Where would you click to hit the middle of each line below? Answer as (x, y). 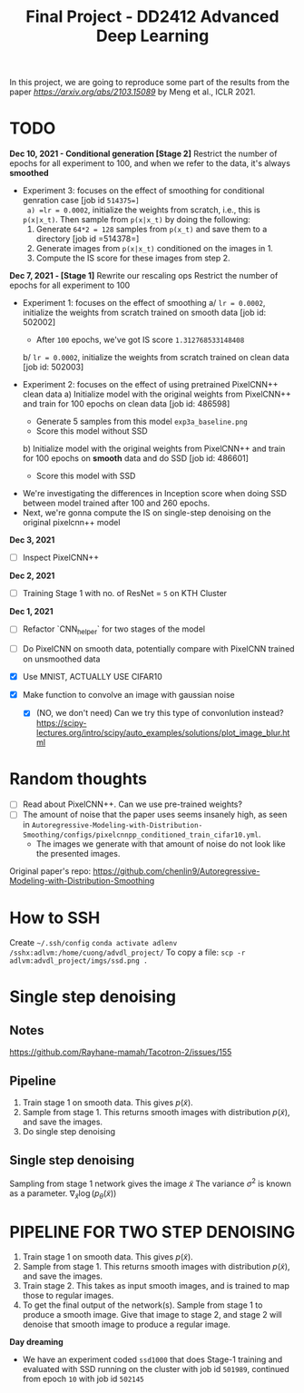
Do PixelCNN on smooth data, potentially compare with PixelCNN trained (158, 649)
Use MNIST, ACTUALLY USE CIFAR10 (93, 677)
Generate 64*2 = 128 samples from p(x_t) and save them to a (152, 230)
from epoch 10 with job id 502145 (83, 1379)
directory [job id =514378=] (88, 239)
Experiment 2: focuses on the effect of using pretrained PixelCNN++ (150, 385)
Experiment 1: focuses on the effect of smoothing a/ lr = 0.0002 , (144, 303)
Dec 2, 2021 (32, 576)
